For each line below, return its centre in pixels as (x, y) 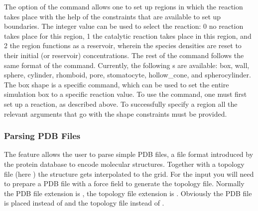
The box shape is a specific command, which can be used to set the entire (117, 84)
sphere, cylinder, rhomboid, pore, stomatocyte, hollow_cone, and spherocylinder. (128, 75)
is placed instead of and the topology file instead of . (84, 203)
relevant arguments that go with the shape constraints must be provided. (116, 113)
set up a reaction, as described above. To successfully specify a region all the (121, 104)
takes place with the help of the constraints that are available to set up (113, 16)
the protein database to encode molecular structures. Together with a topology (124, 164)
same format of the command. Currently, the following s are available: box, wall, (127, 65)
